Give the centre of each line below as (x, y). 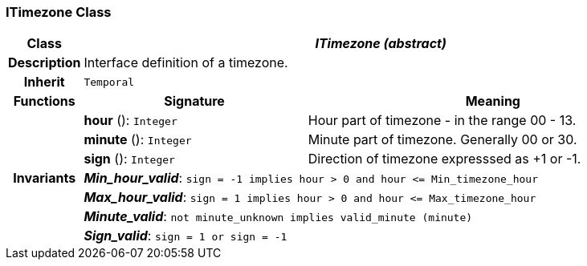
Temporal (109, 82)
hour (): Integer (130, 121)
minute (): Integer (138, 140)
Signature (194, 101)
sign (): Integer (129, 159)
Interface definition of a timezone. (186, 63)
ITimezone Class (59, 12)
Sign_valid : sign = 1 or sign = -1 (185, 236)
